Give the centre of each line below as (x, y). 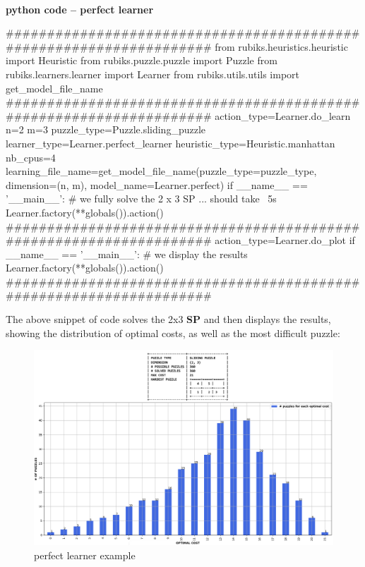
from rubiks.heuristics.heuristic (281, 46)
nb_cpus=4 (31, 157)
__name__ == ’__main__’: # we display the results (127, 254)
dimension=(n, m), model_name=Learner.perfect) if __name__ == (157, 184)
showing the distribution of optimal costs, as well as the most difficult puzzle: (173, 333)
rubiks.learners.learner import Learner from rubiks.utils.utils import (153, 74)
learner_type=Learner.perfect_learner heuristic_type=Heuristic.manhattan (170, 143)
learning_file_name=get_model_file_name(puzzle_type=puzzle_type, (161, 171)
